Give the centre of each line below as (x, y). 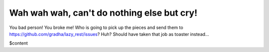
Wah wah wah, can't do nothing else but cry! (103, 13)
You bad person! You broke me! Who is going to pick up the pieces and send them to (96, 27)
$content (19, 43)
